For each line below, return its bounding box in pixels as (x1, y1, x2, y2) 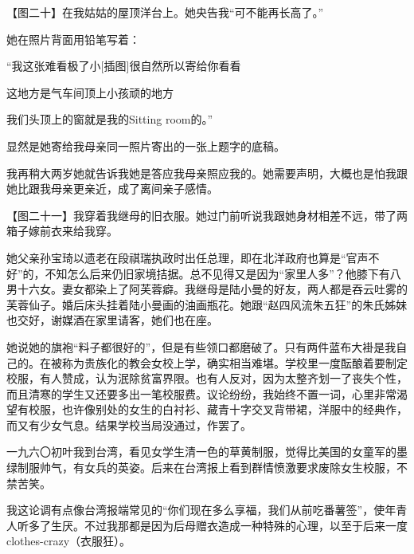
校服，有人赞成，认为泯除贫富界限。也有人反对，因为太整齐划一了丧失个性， (6, 370, 408, 387)
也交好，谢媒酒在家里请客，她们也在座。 (6, 312, 218, 328)
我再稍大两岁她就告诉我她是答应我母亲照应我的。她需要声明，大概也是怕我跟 (6, 164, 408, 181)
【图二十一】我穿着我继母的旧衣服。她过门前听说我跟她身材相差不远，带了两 (6, 206, 408, 223)
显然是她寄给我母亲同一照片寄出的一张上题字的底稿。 (6, 137, 285, 154)
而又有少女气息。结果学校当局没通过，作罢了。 (6, 416, 252, 433)
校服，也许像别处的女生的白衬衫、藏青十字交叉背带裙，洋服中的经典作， (28, 401, 408, 418)
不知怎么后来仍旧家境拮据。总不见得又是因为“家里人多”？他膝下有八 (45, 265, 401, 281)
